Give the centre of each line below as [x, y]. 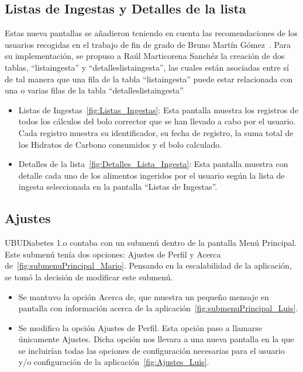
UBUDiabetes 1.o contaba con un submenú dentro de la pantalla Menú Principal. [151, 243]
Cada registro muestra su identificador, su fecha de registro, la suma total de [156, 132]
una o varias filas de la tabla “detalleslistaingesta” [94, 90]
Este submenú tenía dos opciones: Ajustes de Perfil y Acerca [113, 254]
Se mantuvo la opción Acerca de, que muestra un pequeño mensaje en [144, 296]
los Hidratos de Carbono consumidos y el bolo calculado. [120, 144]
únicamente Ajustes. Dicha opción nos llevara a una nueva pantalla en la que [156, 339]
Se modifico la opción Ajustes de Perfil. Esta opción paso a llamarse [140, 327]
